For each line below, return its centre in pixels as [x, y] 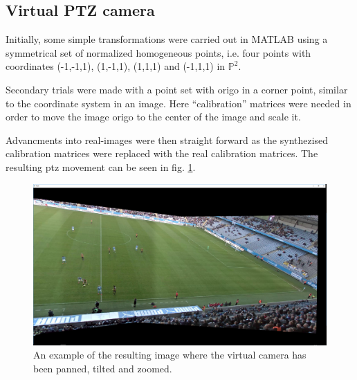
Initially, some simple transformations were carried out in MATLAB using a [167, 39]
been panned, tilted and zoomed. [103, 368]
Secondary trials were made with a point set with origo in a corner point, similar [177, 89]
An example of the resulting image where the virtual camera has [170, 355]
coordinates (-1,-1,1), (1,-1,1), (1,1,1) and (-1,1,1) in [116, 66]
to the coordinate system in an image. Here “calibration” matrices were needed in [178, 103]
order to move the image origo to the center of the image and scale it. [153, 117]
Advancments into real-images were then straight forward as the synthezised [167, 139]
